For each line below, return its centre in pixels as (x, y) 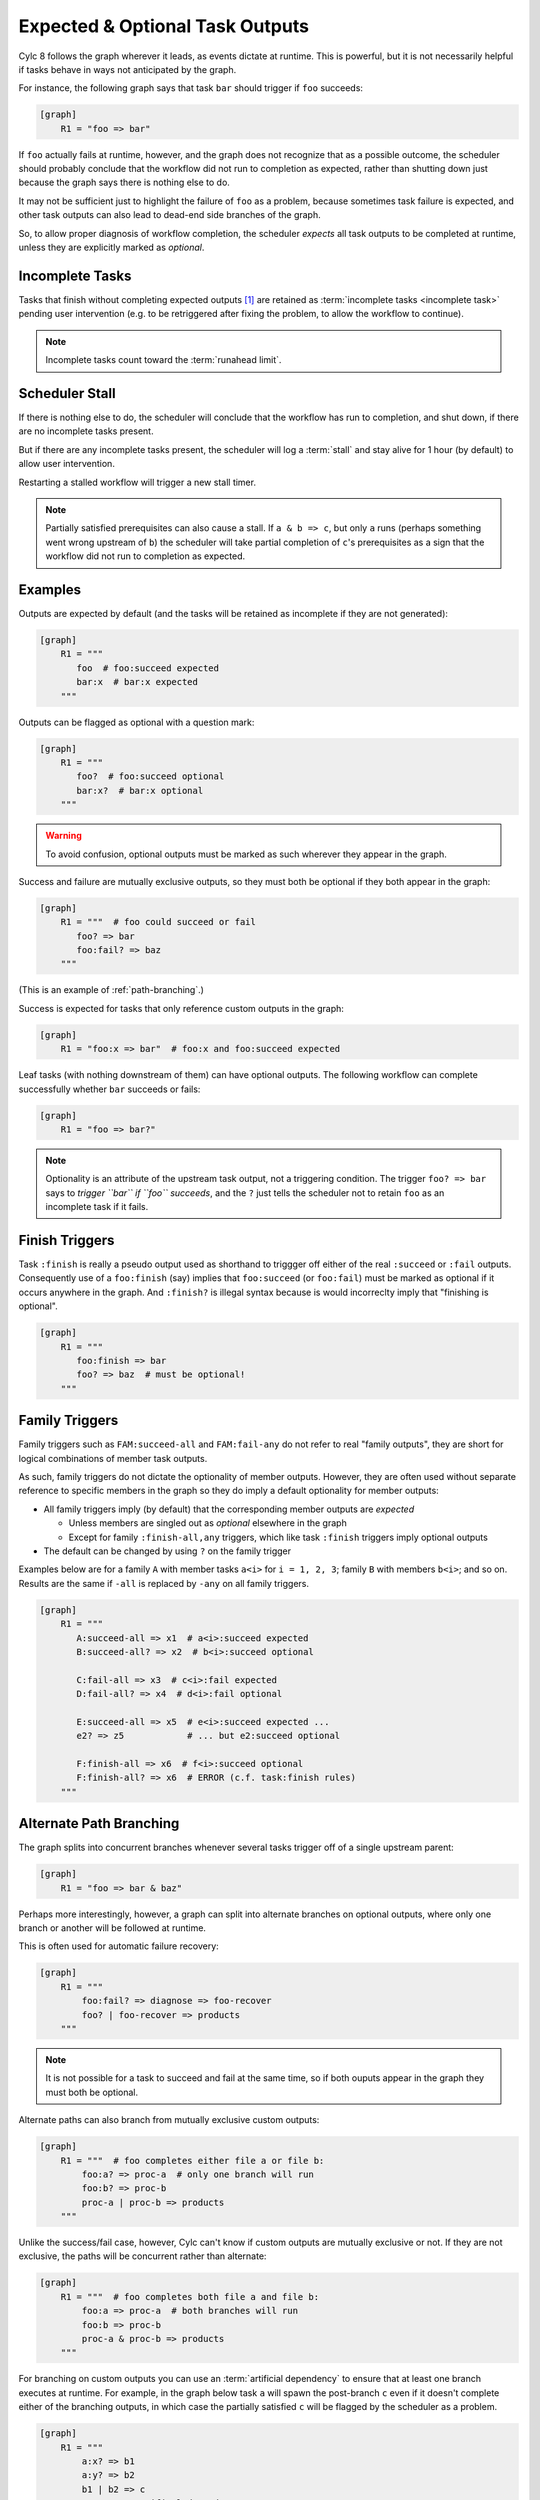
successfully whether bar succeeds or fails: (109, 1089)
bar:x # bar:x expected (137, 682)
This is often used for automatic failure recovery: (118, 1946)
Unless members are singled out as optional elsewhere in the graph (207, 1523)
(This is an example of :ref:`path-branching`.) (111, 990)
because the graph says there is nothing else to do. (124, 182)
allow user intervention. (66, 464)
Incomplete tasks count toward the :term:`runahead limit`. (163, 360)
